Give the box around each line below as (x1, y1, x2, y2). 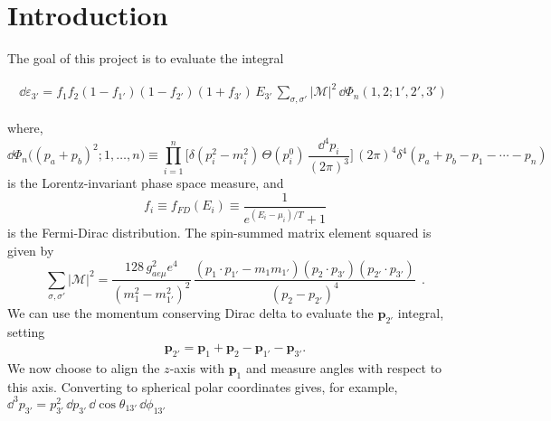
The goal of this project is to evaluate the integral (7, 49, 284, 68)
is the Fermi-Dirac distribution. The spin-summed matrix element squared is (7, 223, 432, 242)
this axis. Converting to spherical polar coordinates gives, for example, (7, 377, 398, 396)
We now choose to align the (7, 359, 160, 378)
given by (7, 240, 54, 259)
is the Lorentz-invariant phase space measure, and (7, 173, 284, 192)
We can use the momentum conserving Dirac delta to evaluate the (7, 303, 374, 322)
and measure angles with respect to (245, 359, 442, 378)
